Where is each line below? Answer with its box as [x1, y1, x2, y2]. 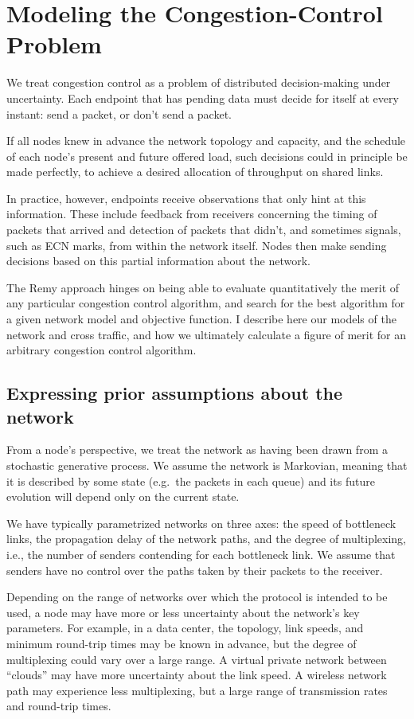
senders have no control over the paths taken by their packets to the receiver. [6, 561, 383, 578]
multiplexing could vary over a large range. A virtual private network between [6, 651, 387, 667]
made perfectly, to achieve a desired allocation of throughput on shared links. [6, 163, 384, 180]
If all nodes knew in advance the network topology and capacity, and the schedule [6, 132, 406, 149]
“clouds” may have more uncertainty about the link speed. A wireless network [6, 666, 387, 683]
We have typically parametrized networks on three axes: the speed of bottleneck [6, 514, 396, 531]
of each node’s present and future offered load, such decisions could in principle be [6, 147, 408, 164]
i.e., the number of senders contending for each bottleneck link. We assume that [6, 545, 396, 562]
